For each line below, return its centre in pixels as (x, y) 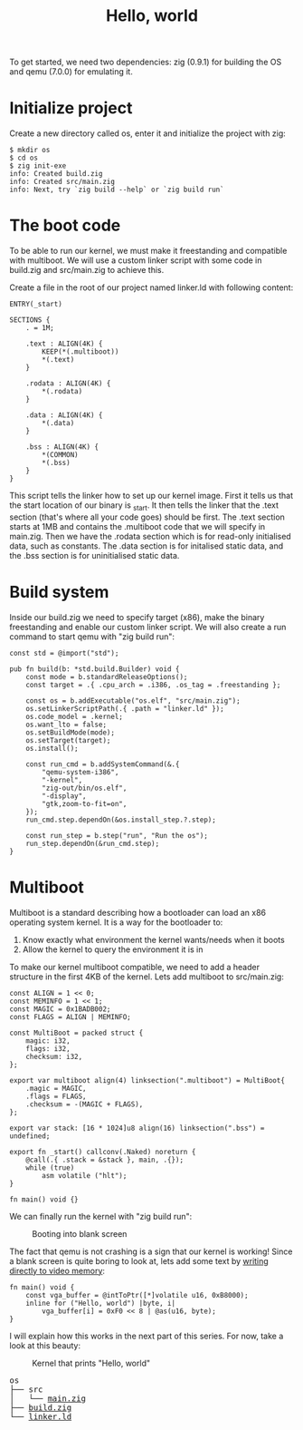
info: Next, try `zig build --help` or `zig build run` (117, 190)
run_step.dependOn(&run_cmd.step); (93, 843)
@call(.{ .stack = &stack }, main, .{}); (104, 1160)
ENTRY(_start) (36, 305)
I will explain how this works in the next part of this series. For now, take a (147, 1336)
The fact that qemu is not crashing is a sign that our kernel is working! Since (151, 1251)
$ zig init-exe (38, 166)
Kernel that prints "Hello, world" (91, 1363)
